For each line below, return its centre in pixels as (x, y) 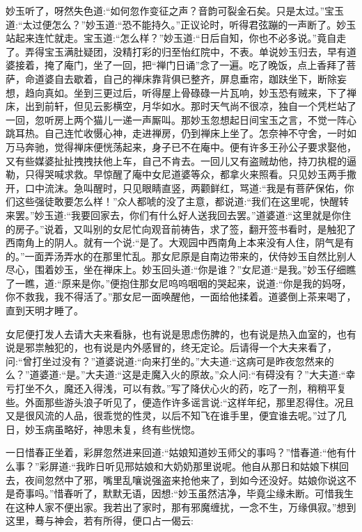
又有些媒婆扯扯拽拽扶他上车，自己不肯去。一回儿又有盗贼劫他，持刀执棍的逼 (181, 160)
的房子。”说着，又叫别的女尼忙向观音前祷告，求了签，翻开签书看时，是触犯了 (181, 228)
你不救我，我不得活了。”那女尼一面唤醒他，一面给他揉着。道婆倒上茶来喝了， (181, 297)
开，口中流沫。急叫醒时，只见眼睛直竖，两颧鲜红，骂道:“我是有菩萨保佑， (175, 187)
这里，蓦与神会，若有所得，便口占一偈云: (100, 521)
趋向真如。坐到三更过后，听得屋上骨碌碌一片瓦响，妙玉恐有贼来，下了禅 (190, 92)
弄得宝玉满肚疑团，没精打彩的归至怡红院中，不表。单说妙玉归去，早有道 (190, 51)
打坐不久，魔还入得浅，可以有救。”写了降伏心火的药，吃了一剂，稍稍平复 (181, 388)
